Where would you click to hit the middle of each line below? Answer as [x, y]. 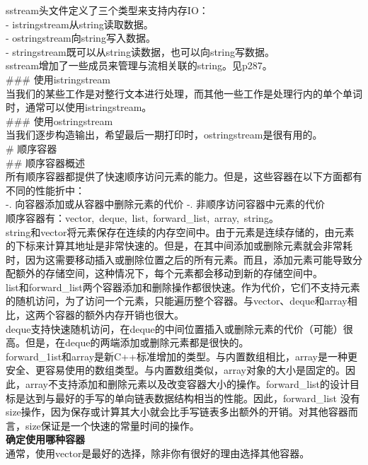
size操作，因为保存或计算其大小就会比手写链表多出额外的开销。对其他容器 [177, 412]
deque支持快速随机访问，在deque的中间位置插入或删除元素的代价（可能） [174, 328]
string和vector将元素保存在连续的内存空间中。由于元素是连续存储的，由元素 [180, 231]
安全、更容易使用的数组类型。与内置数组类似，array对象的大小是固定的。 [176, 370]
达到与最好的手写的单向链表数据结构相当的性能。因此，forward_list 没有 [192, 398]
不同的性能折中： [45, 190]
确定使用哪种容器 [45, 439]
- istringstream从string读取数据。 [80, 24]
